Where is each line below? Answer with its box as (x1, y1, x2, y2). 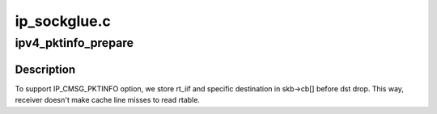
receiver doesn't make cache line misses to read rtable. (15, 95, 200, 105)
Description (15, 62, 76, 76)
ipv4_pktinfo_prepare (15, 36, 134, 50)
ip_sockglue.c (15, 12, 111, 30)
